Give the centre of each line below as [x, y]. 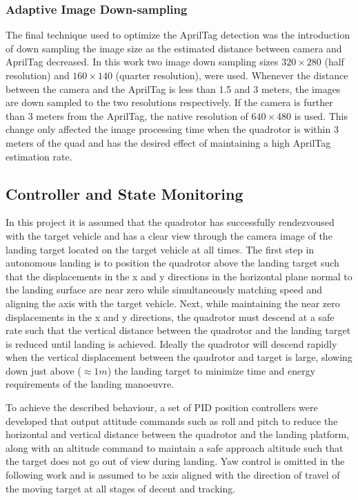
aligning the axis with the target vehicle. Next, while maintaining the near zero [173, 303]
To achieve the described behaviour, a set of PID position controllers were [162, 407]
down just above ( [43, 370]
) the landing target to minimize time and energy [211, 370]
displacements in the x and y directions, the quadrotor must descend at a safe [170, 316]
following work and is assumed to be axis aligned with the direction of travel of [173, 475]
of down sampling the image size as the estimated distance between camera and [174, 48]
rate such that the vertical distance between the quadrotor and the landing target [178, 330]
